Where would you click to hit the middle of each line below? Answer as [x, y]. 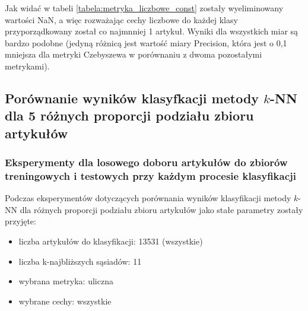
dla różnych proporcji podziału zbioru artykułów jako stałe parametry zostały [161, 209]
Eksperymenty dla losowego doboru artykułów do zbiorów [146, 162]
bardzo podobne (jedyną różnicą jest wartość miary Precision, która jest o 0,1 [146, 42]
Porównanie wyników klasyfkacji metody [132, 98]
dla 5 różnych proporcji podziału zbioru [129, 115]
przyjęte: [20, 221]
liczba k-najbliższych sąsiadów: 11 [80, 261]
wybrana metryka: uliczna [66, 281]
